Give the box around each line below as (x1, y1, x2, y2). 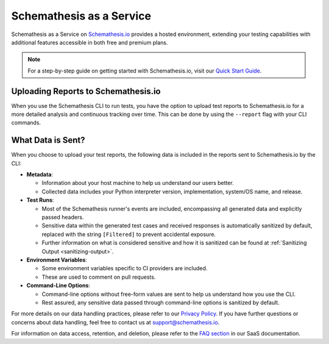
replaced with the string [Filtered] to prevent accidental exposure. (41, 231, 216, 238)
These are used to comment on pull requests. (41, 273, 156, 281)
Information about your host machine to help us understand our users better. (41, 179, 234, 187)
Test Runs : (26, 196, 54, 204)
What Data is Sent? (11, 135, 85, 146)
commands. (11, 119, 41, 126)
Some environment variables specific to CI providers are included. (41, 265, 208, 272)
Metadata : (26, 171, 54, 178)
